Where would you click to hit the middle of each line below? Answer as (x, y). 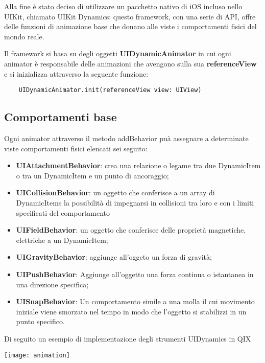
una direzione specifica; (52, 284)
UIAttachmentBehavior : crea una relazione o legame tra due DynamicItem (138, 165)
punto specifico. (40, 321)
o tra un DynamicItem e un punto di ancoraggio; (92, 175)
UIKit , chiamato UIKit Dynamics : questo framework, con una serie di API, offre (130, 16)
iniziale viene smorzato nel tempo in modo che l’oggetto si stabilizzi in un (131, 311)
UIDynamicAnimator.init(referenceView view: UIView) (110, 90)
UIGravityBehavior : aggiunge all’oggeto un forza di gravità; (114, 257)
